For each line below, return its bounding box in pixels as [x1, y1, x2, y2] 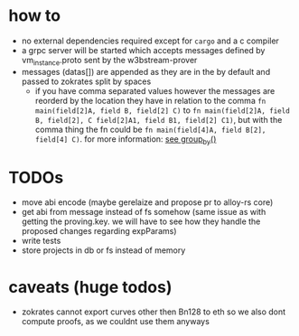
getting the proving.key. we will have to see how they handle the [21, 216, 261, 227]
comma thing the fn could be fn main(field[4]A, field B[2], [34, 124, 266, 135]
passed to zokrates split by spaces [21, 76, 152, 87]
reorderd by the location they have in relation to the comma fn [34, 95, 266, 106]
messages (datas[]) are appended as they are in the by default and [21, 66, 271, 77]
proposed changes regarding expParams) [21, 226, 177, 237]
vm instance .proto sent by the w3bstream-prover [21, 54, 198, 68]
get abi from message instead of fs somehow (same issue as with [21, 207, 266, 218]
